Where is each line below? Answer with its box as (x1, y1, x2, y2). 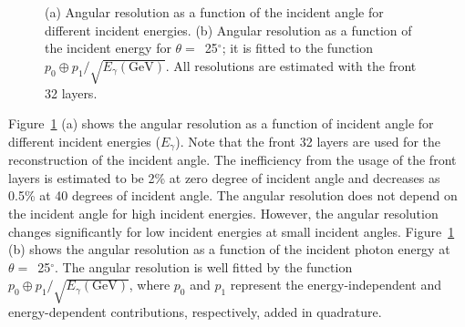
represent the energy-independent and (230, 275, 442, 294)
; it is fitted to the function (222, 38, 374, 57)
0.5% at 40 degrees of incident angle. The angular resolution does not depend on (8, 186, 458, 205)
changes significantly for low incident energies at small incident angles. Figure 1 (8, 221, 455, 240)
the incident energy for (45, 38, 171, 57)
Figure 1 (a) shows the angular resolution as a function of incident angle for (8, 114, 434, 133)
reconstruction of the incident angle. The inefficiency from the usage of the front (8, 150, 457, 169)
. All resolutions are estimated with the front (165, 56, 417, 75)
